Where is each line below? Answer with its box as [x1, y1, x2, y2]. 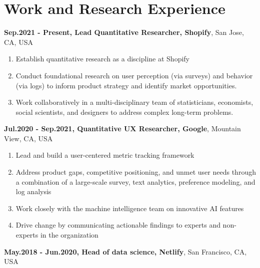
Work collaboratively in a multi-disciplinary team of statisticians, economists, [15, 97, 253, 107]
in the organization [40, 230, 98, 240]
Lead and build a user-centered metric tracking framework [15, 150, 194, 160]
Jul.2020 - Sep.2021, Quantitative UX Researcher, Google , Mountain [4, 123, 241, 134]
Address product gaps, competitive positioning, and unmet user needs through [15, 167, 256, 177]
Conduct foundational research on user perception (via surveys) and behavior [15, 70, 253, 80]
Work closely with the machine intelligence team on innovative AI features [15, 203, 244, 213]
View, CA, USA [4, 133, 53, 143]
